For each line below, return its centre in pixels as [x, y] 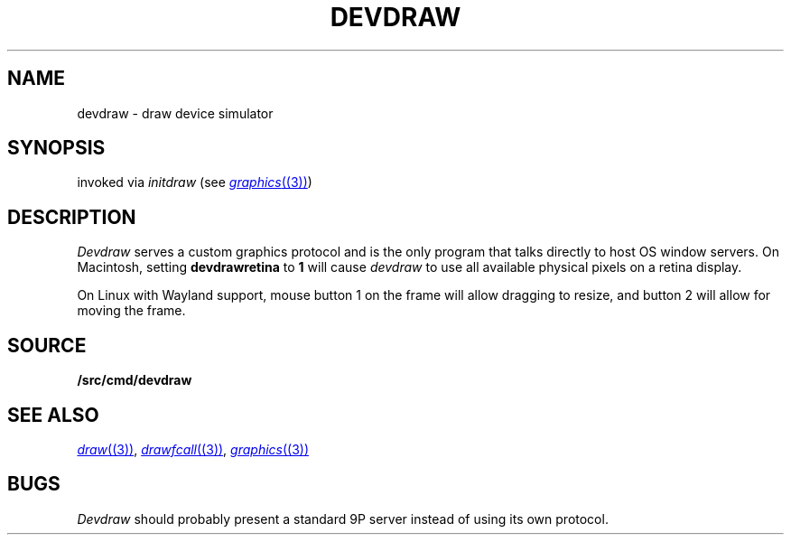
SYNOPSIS [56, 148]
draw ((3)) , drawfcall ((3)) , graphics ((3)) [193, 449]
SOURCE [47, 345]
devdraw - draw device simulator [175, 113]
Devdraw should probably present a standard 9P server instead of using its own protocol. [343, 519]
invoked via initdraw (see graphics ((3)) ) [195, 182]
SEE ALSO [53, 415]
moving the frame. [131, 311]
